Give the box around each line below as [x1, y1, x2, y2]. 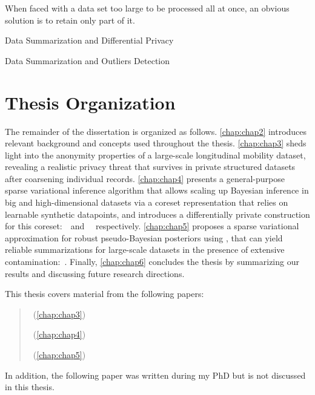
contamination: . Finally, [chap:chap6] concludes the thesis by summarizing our [5, 255, 299, 268]
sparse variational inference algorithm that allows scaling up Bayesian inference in [5, 184, 309, 197]
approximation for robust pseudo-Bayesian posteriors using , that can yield [5, 231, 283, 244]
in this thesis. [5, 380, 55, 393]
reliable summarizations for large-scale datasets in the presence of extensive [5, 243, 285, 256]
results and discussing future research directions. [5, 267, 185, 279]
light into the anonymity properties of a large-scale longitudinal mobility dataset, [5, 148, 306, 161]
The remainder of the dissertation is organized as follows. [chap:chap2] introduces [5, 125, 307, 137]
